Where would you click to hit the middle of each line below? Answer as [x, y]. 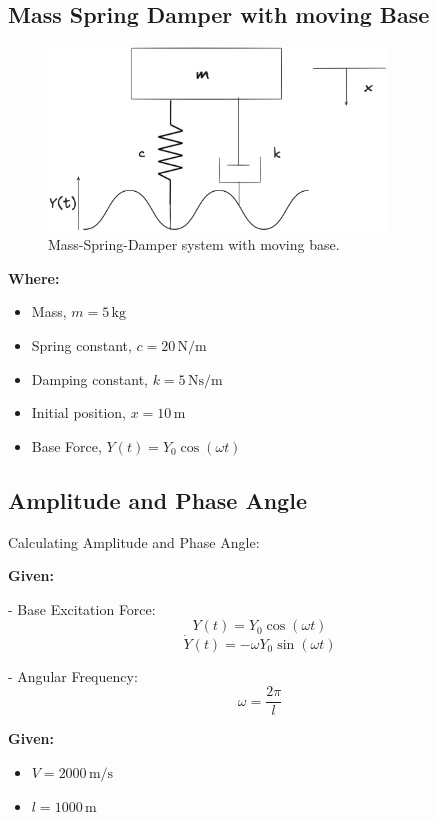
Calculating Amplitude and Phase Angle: [134, 541]
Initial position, [79, 412]
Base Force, [66, 445]
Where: [34, 277]
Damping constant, [89, 378]
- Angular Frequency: [73, 675]
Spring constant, [81, 345]
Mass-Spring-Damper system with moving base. [194, 244]
